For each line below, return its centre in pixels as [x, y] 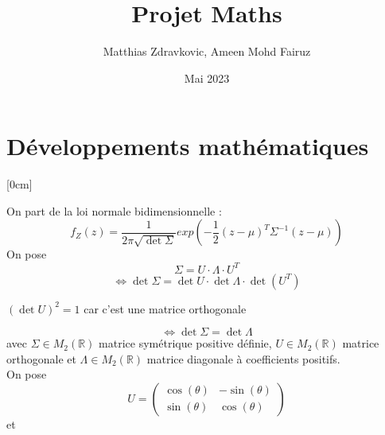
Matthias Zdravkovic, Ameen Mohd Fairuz [207, 51]
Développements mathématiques [188, 146]
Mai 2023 [207, 78]
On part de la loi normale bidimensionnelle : [114, 210]
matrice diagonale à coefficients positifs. [243, 358]
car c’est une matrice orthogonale [165, 308]
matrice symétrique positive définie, [185, 343]
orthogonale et [41, 358]
